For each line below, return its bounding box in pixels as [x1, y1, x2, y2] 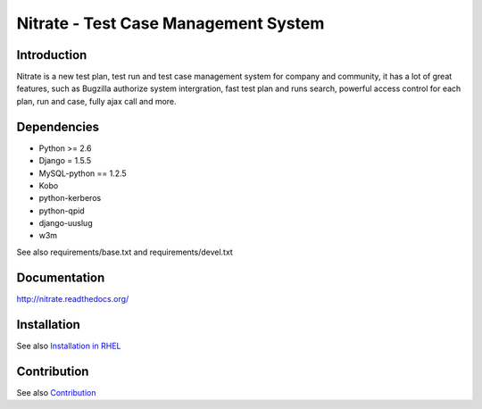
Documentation [16, 270, 105, 285]
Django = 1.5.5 [38, 155, 92, 166]
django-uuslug [38, 218, 93, 229]
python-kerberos [38, 193, 102, 204]
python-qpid [38, 205, 85, 216]
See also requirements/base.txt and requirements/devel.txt [16, 246, 234, 257]
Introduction [16, 47, 87, 63]
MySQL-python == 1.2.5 [38, 168, 127, 179]
